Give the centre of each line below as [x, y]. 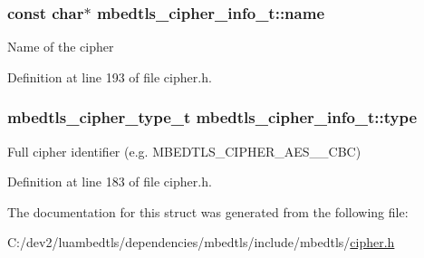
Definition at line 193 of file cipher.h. [110, 76]
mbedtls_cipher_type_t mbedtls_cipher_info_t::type [212, 117]
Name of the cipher [61, 47]
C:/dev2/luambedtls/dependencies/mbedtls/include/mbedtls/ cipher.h [201, 242]
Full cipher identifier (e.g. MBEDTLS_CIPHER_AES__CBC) [184, 151]
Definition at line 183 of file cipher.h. [110, 182]
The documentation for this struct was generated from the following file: [208, 211]
